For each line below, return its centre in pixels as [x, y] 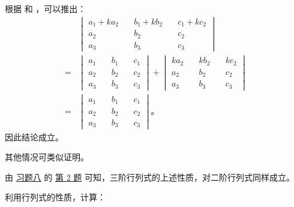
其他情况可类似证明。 [47, 157]
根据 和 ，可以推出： [46, 8]
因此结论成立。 [34, 136]
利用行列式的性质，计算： [55, 197]
